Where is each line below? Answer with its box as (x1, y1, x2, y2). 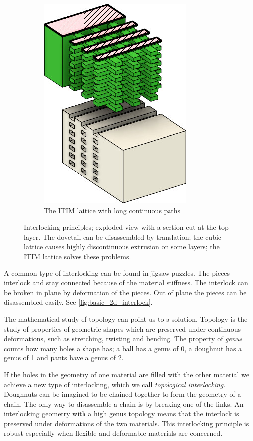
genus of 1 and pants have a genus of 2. (4, 353, 124, 363)
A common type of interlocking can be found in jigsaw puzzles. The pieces (4, 267, 230, 278)
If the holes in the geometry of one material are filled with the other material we (4, 369, 249, 379)
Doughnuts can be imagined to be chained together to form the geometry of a (4, 389, 241, 399)
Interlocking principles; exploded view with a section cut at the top (24, 222, 229, 232)
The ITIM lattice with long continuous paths (44, 205, 181, 215)
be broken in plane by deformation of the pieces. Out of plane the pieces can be (4, 287, 247, 297)
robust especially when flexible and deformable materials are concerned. (4, 428, 223, 438)
